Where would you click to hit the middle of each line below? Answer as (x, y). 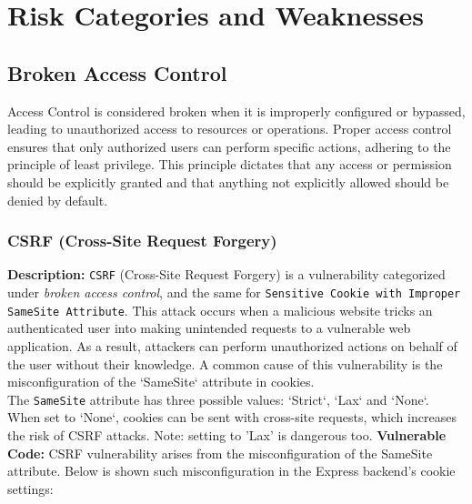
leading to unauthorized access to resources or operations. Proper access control (230, 129)
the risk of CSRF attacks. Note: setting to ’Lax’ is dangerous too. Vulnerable (227, 434)
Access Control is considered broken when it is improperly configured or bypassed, (236, 111)
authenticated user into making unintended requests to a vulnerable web (209, 328)
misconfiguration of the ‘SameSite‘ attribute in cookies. (161, 382)
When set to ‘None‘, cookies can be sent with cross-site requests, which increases (232, 417)
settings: (30, 488)
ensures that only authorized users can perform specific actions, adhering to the (229, 146)
